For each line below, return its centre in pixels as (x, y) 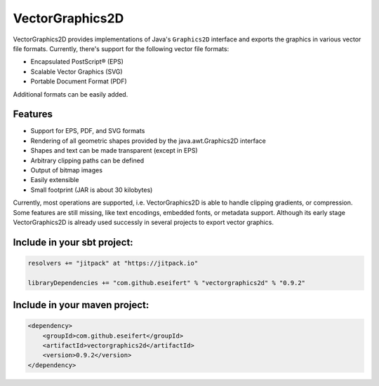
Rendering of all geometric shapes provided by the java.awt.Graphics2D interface (148, 141)
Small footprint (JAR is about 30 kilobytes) (92, 190)
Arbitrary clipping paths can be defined (87, 160)
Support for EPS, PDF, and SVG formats (88, 131)
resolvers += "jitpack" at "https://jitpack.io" (113, 263)
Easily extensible (55, 180)
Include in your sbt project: (73, 242)
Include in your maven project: (81, 305)
